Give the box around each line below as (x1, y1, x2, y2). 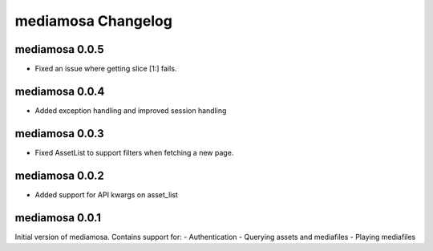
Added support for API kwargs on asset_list (34, 189, 178, 200)
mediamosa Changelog (14, 12, 172, 30)
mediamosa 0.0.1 (14, 211, 102, 225)
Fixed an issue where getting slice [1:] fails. (34, 64, 177, 74)
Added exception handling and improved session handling (34, 105, 227, 115)
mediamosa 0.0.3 (14, 127, 104, 140)
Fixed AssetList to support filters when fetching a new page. (34, 148, 234, 157)
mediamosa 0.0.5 (14, 43, 104, 56)
